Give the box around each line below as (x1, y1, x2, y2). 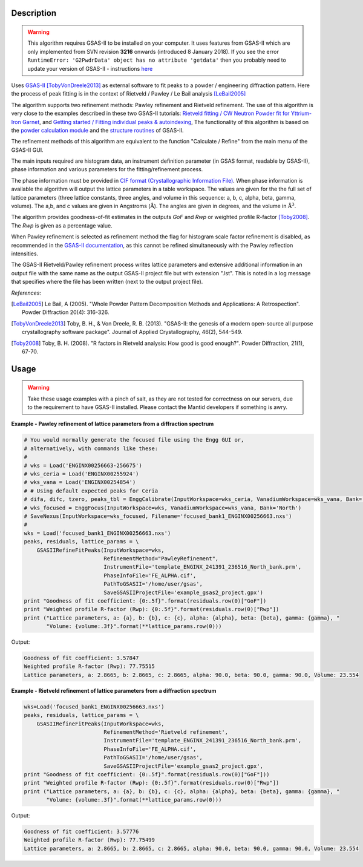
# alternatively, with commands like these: (24, 445, 159, 452)
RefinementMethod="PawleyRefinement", (103, 555, 219, 562)
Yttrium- (290, 110, 312, 117)
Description (11, 8, 57, 18)
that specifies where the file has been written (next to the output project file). (11, 278, 203, 286)
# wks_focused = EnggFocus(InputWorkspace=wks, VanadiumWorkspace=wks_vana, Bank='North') (24, 504, 302, 511)
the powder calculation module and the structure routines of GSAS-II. (11, 126, 184, 134)
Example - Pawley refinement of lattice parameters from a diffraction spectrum (11, 420, 214, 428)
